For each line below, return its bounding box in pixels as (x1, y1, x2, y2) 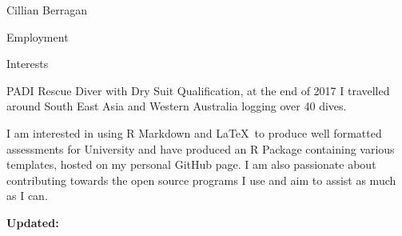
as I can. (6, 187, 48, 204)
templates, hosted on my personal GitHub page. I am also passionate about (6, 156, 376, 173)
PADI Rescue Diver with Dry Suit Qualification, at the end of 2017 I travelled (6, 82, 390, 98)
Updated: (6, 214, 59, 230)
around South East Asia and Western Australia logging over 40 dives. (6, 98, 347, 114)
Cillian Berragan (6, 2, 88, 18)
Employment (6, 28, 69, 45)
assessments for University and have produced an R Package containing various (6, 140, 395, 157)
